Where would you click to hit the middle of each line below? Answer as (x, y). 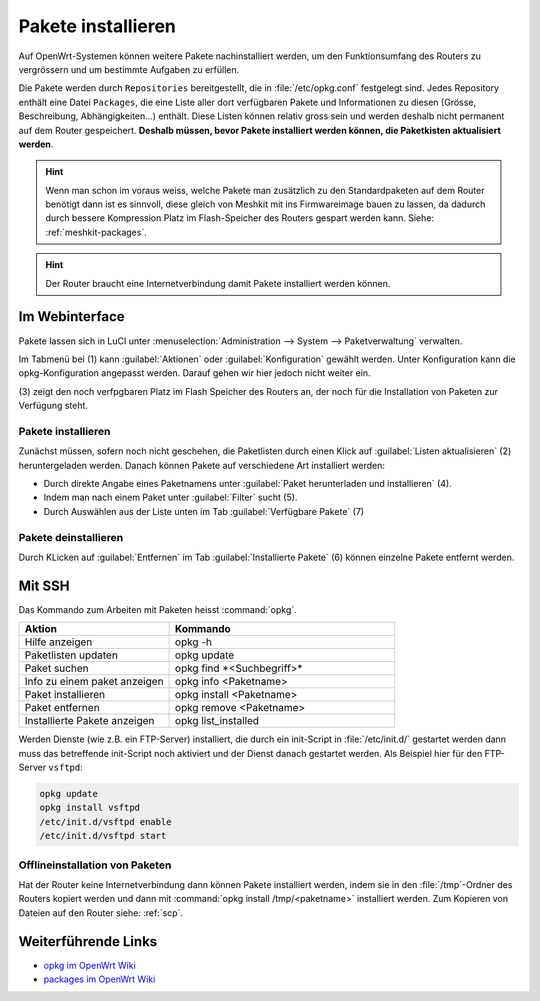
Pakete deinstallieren (71, 537)
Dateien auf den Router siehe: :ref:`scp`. (101, 912)
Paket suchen (56, 668)
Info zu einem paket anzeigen (94, 682)
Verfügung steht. (53, 406)
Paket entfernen (62, 708)
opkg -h (193, 642)
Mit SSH (44, 585)
